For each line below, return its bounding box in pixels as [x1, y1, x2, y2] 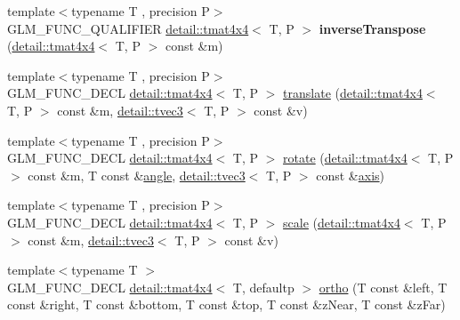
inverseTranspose [319, 19, 426, 37]
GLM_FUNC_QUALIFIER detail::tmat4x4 [7, 19, 249, 37]
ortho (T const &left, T [319, 277, 448, 296]
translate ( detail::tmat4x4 [283, 84, 423, 102]
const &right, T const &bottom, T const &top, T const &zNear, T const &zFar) [7, 295, 446, 314]
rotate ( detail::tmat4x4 [283, 148, 408, 167]
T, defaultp [232, 277, 295, 296]
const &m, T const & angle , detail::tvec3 [28, 165, 246, 184]
